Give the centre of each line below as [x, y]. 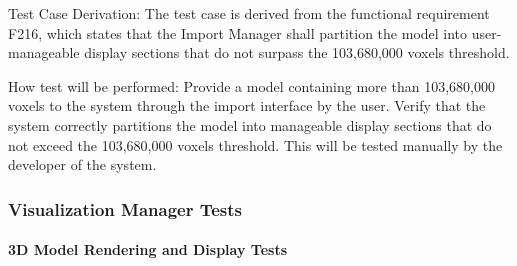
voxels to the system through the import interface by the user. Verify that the [247, 105]
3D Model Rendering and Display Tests [147, 249]
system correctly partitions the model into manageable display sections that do [250, 124]
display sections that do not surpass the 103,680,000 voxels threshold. [297, 52]
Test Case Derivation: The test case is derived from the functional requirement [249, 13]
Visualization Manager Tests [125, 208]
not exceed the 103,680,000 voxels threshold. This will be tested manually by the [255, 144]
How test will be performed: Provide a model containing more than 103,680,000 [251, 85]
